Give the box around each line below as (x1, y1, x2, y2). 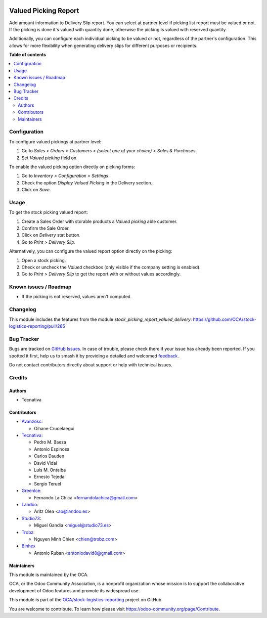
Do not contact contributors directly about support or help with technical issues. (9, 361, 173, 368)
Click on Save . (21, 187, 51, 193)
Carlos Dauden (34, 453, 64, 459)
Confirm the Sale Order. (21, 225, 70, 231)
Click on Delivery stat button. (21, 232, 81, 238)
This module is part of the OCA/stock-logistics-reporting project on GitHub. (9, 597, 163, 603)
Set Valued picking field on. (21, 155, 78, 161)
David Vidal (34, 460, 57, 466)
